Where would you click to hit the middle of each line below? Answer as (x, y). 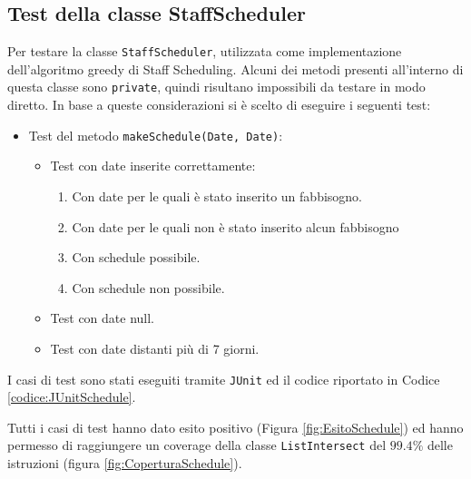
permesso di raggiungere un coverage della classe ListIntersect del (197, 445)
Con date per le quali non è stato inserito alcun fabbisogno (235, 226)
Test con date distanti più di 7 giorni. (155, 348)
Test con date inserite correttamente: (153, 166)
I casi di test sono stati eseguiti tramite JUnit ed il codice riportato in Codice (224, 379)
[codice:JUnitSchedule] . (72, 397)
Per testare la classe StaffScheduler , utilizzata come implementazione (205, 51)
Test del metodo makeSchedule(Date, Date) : (156, 135)
